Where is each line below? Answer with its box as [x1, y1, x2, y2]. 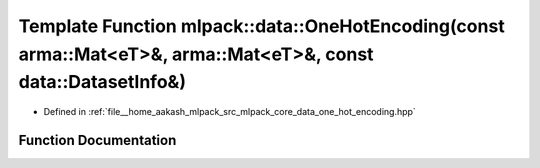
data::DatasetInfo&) [18, 71, 187, 94]
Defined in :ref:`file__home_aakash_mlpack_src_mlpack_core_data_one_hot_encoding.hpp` [43, 106, 417, 118]
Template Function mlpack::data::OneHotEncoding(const [18, 15, 505, 37]
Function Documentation [18, 131, 177, 149]
